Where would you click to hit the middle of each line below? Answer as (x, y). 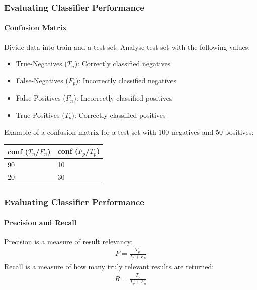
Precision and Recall (40, 222)
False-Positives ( (41, 98)
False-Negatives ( (42, 80)
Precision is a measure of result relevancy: (69, 241)
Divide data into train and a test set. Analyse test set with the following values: (127, 46)
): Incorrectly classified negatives (126, 80)
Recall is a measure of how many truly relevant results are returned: (109, 267)
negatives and (192, 132)
